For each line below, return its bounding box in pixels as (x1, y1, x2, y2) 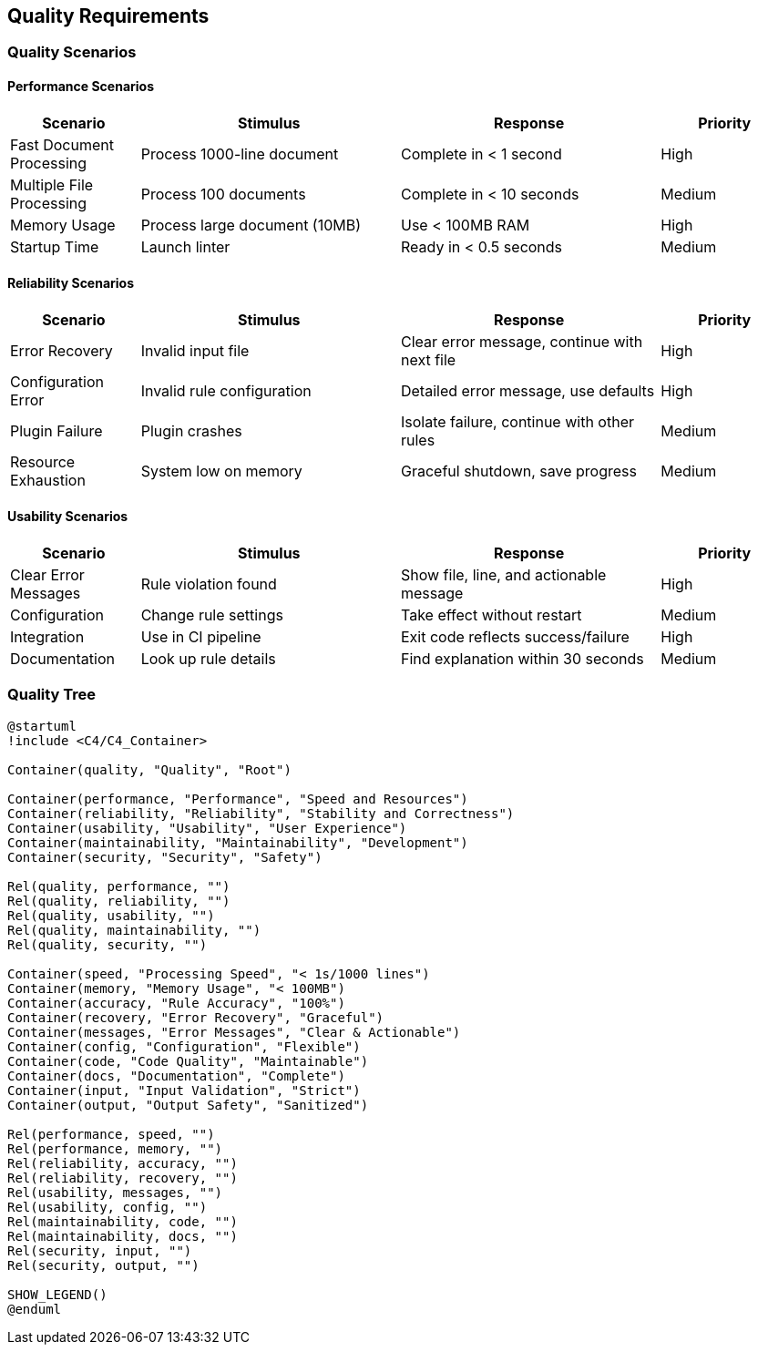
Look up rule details (140, 650, 276, 669)
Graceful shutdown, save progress (400, 461, 637, 480)
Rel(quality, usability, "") (7, 907, 215, 923)
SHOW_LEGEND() (7, 1286, 108, 1302)
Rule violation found (140, 575, 277, 594)
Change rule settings (140, 606, 283, 625)
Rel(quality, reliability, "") (7, 893, 230, 908)
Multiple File (10, 175, 94, 194)
